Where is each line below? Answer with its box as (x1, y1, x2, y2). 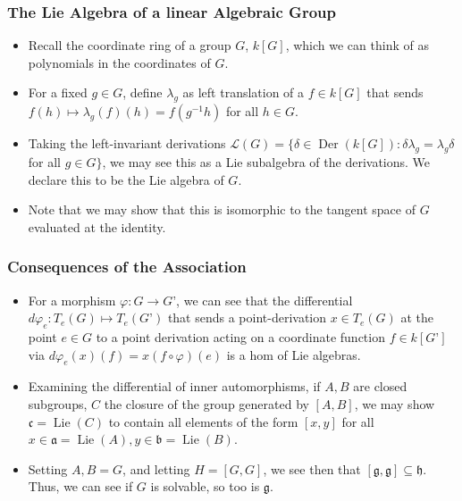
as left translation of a (182, 83, 305, 102)
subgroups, (28, 394, 88, 413)
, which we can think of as (285, 36, 429, 54)
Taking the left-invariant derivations (28, 134, 226, 153)
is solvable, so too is (150, 477, 260, 496)
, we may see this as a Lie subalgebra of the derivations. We (102, 153, 431, 171)
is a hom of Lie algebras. (226, 345, 361, 363)
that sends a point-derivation (167, 308, 327, 327)
